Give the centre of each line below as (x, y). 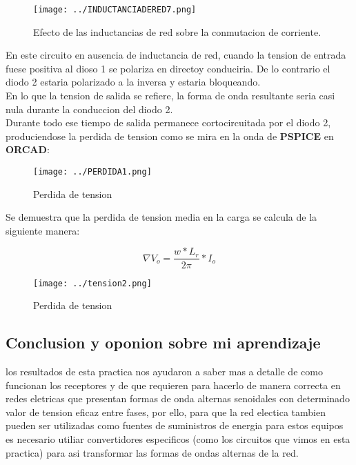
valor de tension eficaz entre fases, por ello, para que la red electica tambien (166, 412)
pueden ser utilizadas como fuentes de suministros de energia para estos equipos (175, 425)
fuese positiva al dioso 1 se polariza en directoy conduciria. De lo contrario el (168, 68)
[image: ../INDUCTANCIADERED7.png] (115, 10)
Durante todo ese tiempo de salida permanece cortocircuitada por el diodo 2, (168, 122)
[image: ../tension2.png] (92, 283)
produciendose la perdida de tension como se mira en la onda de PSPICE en (170, 136)
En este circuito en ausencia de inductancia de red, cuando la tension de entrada (176, 55)
